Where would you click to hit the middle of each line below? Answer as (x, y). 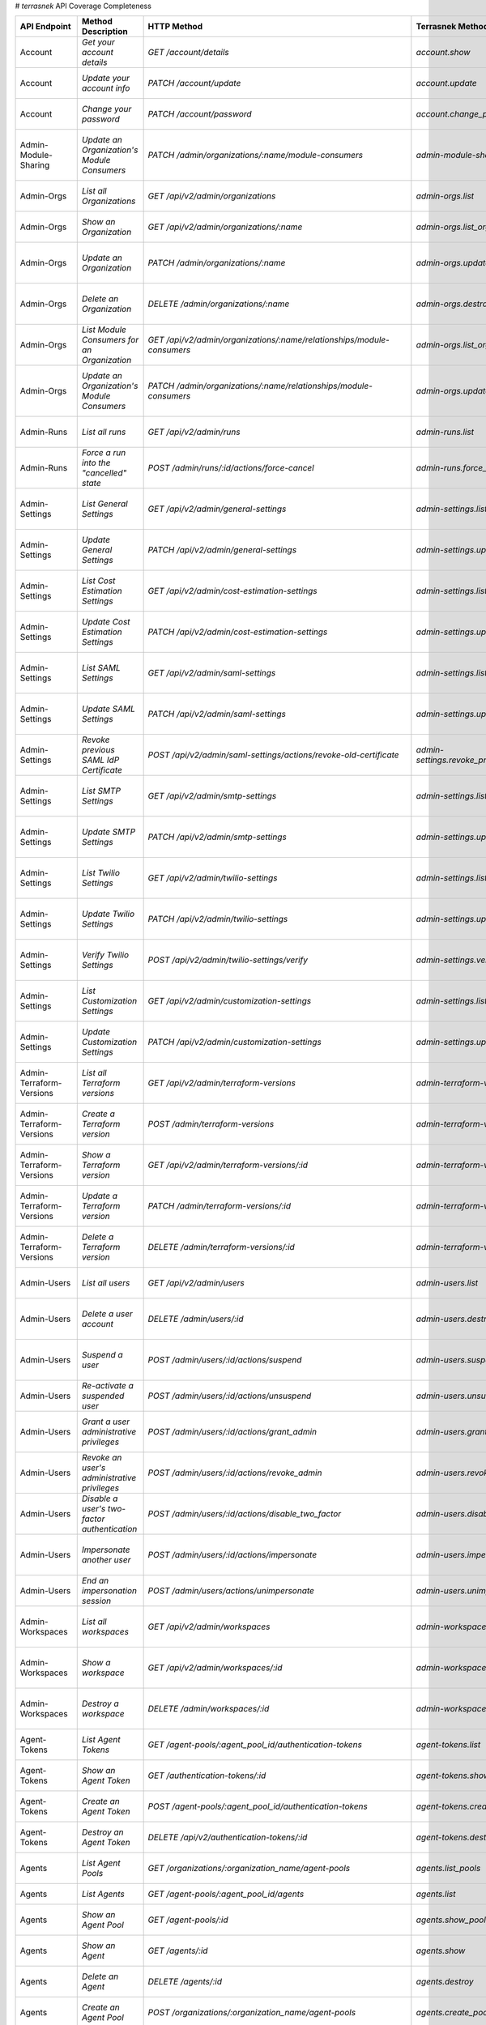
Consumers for (110, 340)
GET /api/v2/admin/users (196, 1283)
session (96, 1601)
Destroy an (103, 1832)
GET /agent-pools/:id (188, 1920)
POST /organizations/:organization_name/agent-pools (252, 2013)
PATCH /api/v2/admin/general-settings (222, 550)
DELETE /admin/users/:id (196, 1319)
